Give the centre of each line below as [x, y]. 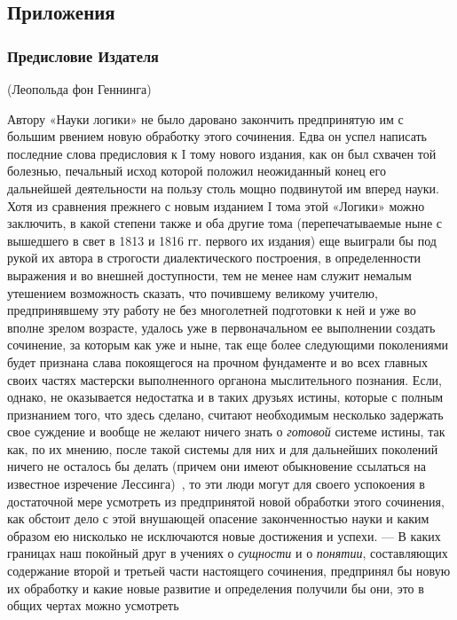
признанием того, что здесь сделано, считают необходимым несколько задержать [225, 414]
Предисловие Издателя [83, 55]
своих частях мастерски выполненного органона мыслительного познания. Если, [225, 379]
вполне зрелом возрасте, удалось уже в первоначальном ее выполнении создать [221, 327]
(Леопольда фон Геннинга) [79, 89]
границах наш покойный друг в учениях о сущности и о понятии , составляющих [228, 553]
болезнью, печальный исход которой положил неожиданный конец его [197, 171]
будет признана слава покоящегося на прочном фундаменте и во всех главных [218, 361]
